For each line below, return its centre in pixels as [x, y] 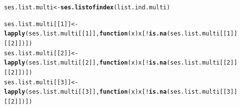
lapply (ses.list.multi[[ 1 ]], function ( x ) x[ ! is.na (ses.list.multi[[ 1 [117, 34]
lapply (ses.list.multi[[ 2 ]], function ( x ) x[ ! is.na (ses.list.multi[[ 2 [117, 63]
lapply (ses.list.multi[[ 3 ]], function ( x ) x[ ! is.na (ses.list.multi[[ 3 [117, 92]
